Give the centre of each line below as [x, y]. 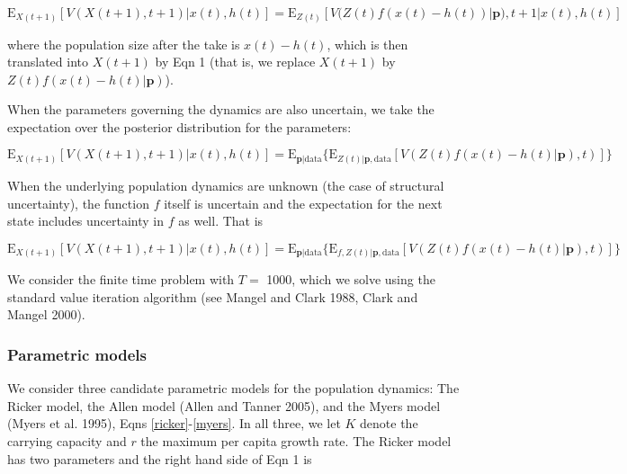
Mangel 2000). [46, 314]
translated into [48, 62]
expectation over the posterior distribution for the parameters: [179, 126]
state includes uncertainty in [86, 221]
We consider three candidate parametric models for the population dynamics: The [233, 388]
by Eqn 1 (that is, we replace [235, 62]
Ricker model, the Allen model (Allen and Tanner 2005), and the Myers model [224, 405]
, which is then [367, 44]
